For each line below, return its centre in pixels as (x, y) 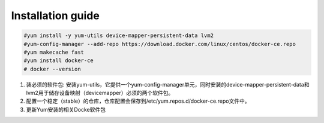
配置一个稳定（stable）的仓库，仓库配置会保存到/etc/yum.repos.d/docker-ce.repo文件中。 (138, 101)
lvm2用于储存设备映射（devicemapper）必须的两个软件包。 (100, 93)
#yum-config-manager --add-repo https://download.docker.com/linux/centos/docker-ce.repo (160, 44)
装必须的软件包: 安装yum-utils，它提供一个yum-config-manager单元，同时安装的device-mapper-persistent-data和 (168, 84)
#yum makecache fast (54, 52)
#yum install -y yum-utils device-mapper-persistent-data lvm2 (119, 36)
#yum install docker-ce (59, 61)
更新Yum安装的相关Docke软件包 (66, 109)
